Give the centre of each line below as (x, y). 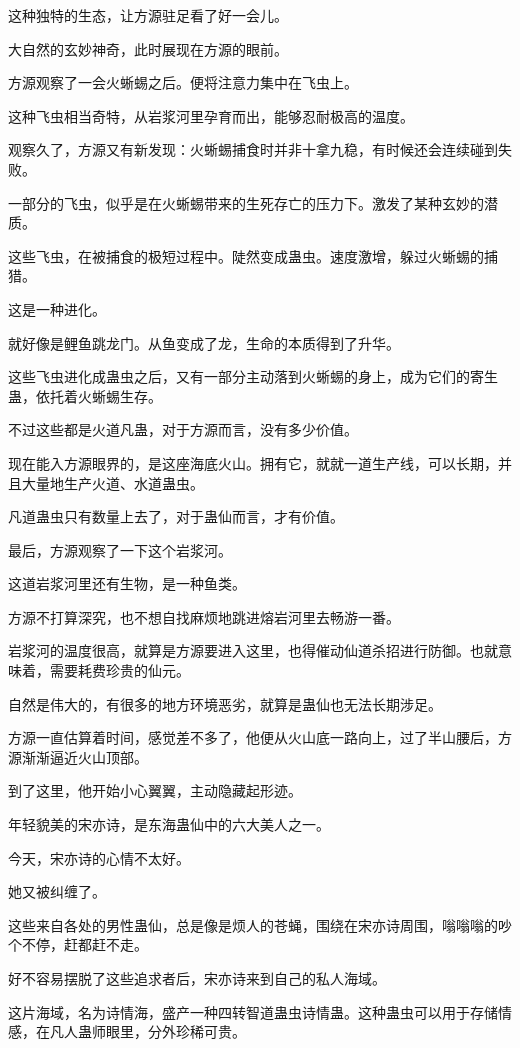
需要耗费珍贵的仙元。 (119, 670)
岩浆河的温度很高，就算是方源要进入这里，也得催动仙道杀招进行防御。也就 (253, 650)
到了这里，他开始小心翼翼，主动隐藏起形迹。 (155, 790)
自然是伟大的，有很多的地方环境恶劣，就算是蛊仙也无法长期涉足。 (225, 703)
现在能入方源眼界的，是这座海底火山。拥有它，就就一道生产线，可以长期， (253, 462)
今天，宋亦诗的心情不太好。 (99, 857)
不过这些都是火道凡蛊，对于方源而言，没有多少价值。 (183, 429)
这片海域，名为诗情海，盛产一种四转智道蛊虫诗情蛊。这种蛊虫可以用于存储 (253, 1011)
